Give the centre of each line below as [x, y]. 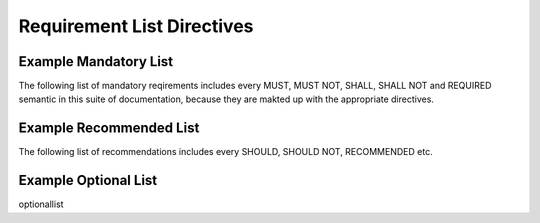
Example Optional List [88, 180]
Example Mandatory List [96, 61]
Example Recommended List [109, 128]
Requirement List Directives [136, 26]
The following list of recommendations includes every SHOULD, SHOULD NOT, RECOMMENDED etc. [226, 152]
